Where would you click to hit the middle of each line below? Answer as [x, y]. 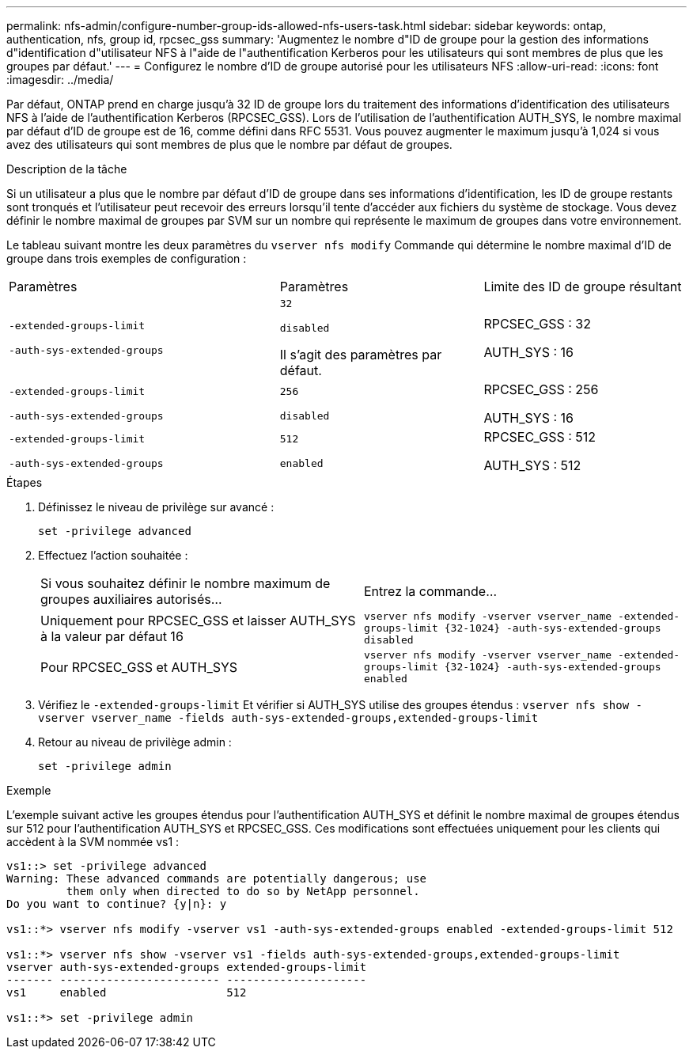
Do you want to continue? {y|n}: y [117, 904]
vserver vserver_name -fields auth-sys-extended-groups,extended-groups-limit [288, 718]
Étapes [25, 482]
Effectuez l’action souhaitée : [113, 555]
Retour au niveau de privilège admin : [135, 742]
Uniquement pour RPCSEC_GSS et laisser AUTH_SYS [198, 620]
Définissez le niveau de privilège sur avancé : [156, 507]
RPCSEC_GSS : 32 [537, 324]
